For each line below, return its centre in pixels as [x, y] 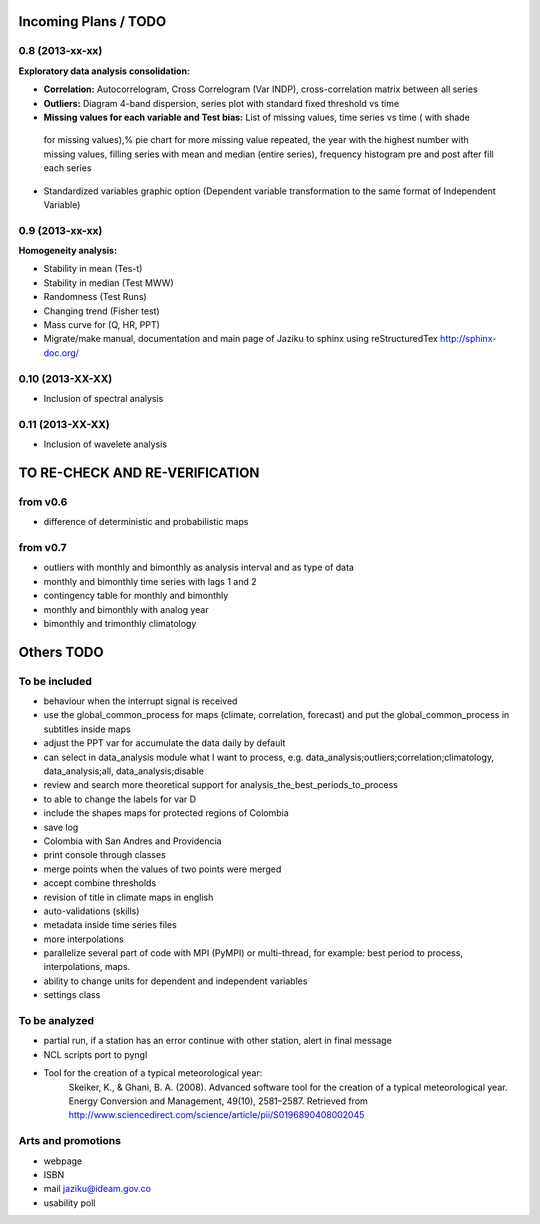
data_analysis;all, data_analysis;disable [124, 771]
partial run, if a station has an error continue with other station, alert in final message [217, 1041]
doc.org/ [61, 352]
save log [61, 827]
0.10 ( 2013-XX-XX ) [65, 378]
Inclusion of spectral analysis [103, 398]
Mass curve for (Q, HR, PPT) [101, 324]
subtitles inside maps [87, 729]
